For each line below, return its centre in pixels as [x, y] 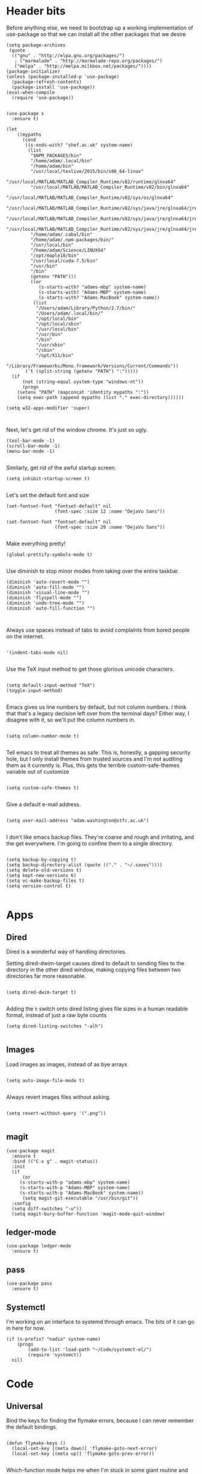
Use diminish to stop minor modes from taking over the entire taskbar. [93, 571]
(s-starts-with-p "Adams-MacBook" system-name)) [82, 1193]
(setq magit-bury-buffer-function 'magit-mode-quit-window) [88, 1214]
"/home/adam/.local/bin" [62, 161]
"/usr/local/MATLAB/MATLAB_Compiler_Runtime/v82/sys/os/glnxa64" [90, 197]
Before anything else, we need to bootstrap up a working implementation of [100, 28]
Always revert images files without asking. [59, 1097]
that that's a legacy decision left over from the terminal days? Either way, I [98, 713]
